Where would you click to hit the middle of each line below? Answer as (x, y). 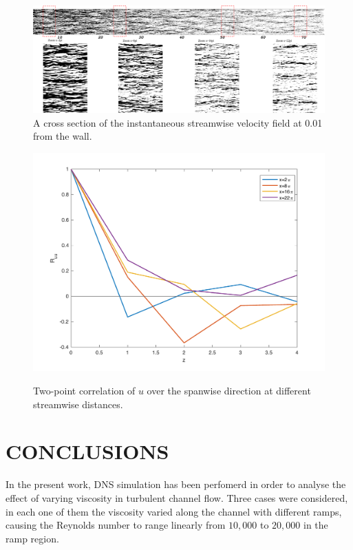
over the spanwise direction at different (229, 391)
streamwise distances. (78, 404)
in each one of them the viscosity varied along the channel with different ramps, (174, 511)
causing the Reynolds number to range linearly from (116, 525)
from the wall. (63, 136)
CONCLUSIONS (87, 451)
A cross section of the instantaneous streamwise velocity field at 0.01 (178, 122)
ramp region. (32, 538)
